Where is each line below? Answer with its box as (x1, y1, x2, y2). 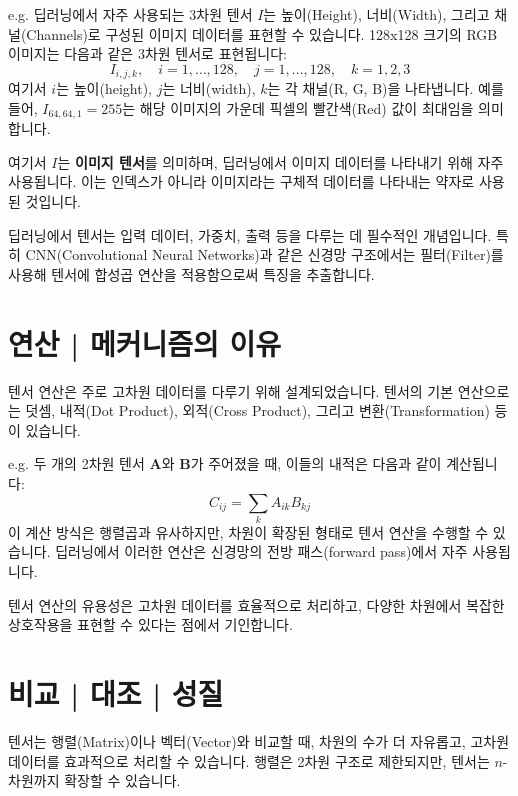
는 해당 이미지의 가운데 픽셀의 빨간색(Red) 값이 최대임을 (122, 97, 474, 118)
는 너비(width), (162, 78, 256, 99)
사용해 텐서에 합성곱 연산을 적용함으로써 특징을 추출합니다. (8, 263, 375, 284)
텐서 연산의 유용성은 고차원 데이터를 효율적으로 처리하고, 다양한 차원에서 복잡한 (8, 594, 505, 615)
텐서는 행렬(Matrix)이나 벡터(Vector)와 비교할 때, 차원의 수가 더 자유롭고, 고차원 (8, 730, 510, 751)
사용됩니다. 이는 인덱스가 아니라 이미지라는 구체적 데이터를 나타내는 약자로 (8, 171, 475, 192)
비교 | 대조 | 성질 (8, 673, 224, 714)
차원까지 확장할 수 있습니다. (8, 770, 181, 791)
